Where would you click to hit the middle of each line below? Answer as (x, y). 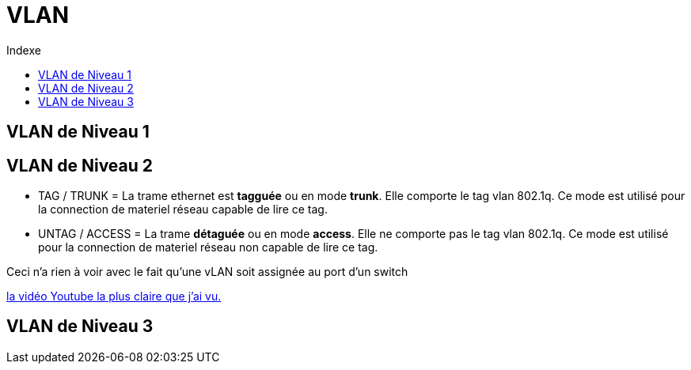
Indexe (24, 50)
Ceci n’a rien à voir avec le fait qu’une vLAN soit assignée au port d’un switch (207, 272)
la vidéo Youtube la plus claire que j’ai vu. (114, 296)
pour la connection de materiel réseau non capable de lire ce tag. (208, 247)
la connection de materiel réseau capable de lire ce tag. (183, 210)
